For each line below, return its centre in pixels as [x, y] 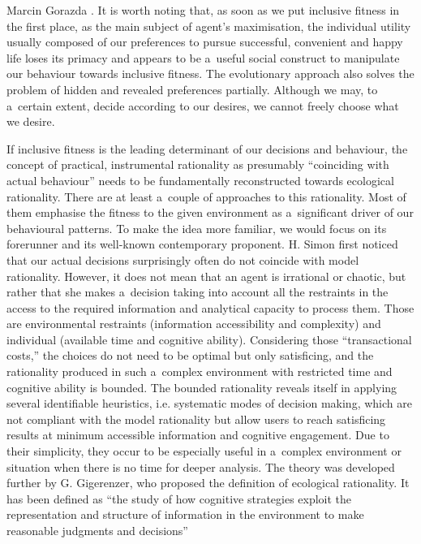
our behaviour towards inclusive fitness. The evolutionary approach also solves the [210, 73]
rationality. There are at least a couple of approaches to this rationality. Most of [206, 196]
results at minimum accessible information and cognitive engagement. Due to [198, 435]
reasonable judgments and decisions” [97, 530]
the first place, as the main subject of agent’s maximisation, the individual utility [209, 26]
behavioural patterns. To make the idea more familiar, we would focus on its [197, 228]
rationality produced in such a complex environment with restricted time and [200, 371]
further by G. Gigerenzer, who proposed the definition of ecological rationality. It [208, 483]
